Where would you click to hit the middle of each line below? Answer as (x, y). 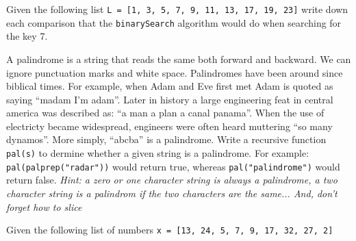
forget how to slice (44, 206)
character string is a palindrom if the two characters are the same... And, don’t (172, 193)
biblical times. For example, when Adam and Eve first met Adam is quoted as (170, 86)
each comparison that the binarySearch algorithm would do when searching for (174, 22)
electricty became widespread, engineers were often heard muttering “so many (169, 126)
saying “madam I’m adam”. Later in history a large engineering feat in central (170, 99)
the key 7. (27, 36)
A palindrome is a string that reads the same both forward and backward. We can (179, 59)
